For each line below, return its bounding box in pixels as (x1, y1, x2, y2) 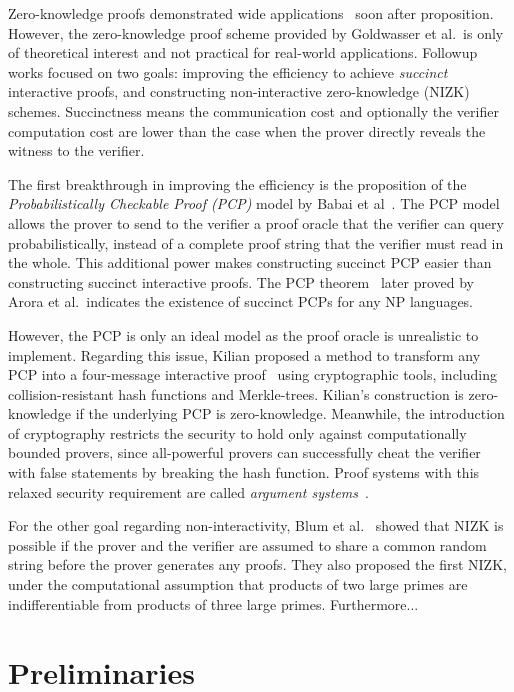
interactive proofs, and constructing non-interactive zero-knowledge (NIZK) (8, 81, 470, 102)
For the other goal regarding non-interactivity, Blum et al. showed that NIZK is (8, 515, 504, 536)
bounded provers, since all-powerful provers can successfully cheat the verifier (8, 442, 481, 463)
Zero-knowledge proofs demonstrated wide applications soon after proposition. (8, 3, 494, 23)
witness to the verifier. (8, 140, 145, 161)
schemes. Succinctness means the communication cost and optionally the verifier (8, 100, 499, 121)
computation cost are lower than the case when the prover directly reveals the (8, 120, 486, 141)
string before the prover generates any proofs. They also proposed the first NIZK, (8, 554, 507, 575)
